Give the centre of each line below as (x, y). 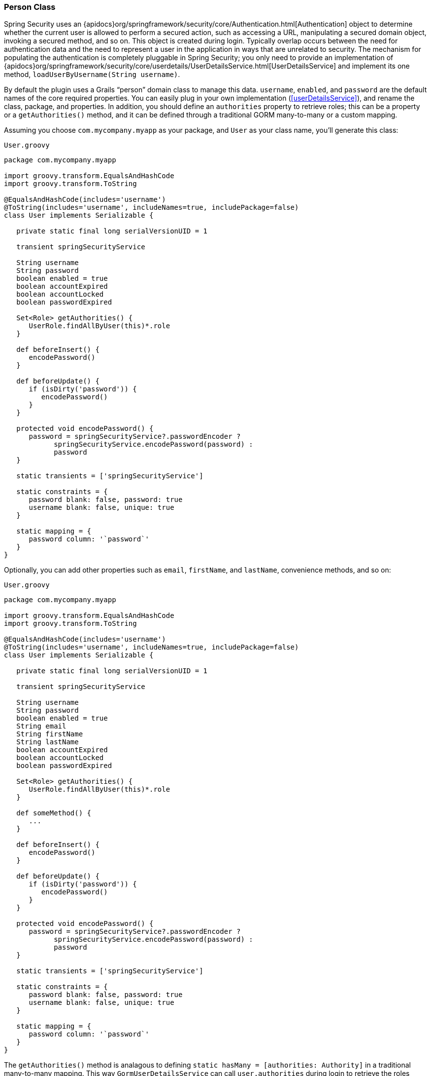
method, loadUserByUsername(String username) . (92, 75)
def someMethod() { (54, 813)
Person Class (30, 7)
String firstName (50, 734)
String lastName (48, 742)
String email (41, 726)
